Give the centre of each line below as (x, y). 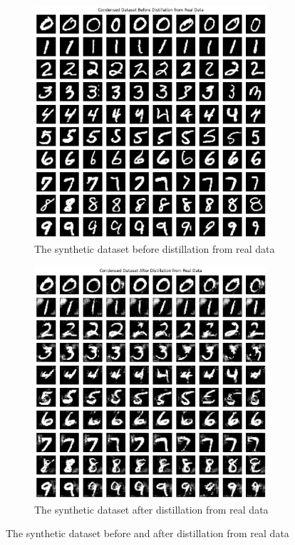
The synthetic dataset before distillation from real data (155, 249)
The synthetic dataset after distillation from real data (151, 509)
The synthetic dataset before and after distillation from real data (147, 533)
